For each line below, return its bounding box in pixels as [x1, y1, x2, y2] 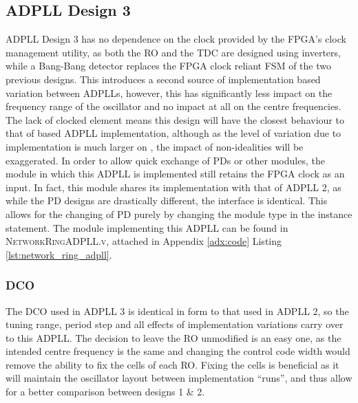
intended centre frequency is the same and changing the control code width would [6, 344, 350, 358]
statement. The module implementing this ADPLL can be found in [6, 220, 288, 235]
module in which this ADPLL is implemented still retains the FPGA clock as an [6, 166, 345, 181]
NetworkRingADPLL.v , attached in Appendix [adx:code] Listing [6, 234, 282, 248]
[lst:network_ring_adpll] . [6, 247, 112, 261]
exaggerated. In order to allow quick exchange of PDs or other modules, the [6, 153, 325, 167]
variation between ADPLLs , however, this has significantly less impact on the [6, 85, 333, 100]
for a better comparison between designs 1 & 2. [6, 384, 205, 399]
